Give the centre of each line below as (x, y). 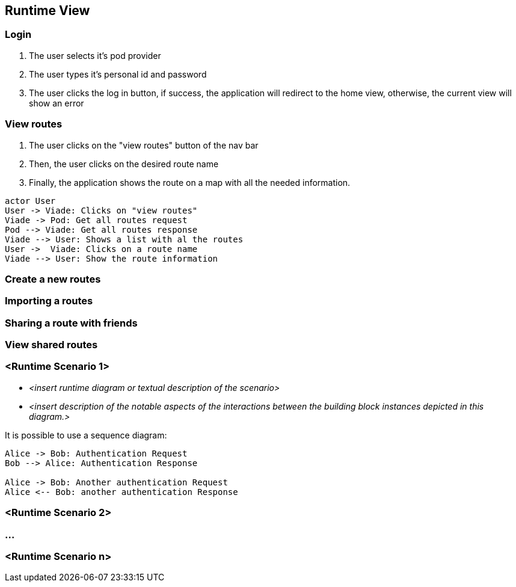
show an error (57, 103)
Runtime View (48, 11)
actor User (30, 201)
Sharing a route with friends (71, 323)
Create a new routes (53, 279)
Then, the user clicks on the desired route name (124, 164)
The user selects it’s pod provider (95, 55)
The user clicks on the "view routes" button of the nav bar (144, 145)
